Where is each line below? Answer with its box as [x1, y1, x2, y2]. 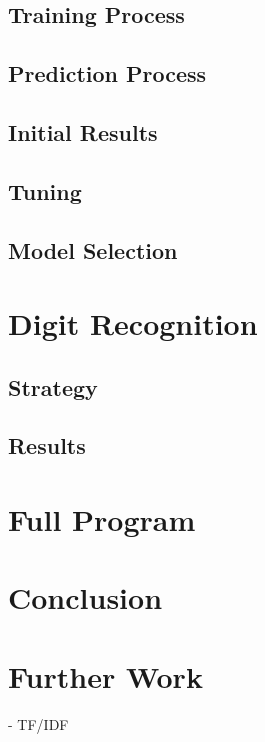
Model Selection [8, 234, 178, 265]
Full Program [8, 499, 196, 540]
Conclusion [8, 577, 163, 618]
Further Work [8, 655, 203, 696]
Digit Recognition [8, 303, 258, 344]
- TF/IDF [8, 713, 69, 734]
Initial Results [8, 116, 158, 147]
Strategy [8, 371, 98, 402]
